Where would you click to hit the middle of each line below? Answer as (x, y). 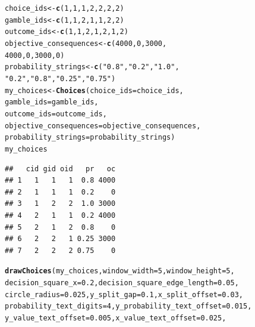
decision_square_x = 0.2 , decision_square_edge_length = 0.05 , (122, 283)
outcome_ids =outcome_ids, (56, 114)
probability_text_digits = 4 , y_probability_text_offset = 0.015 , (128, 306)
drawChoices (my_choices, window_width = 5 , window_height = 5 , (120, 271)
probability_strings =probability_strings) (90, 138)
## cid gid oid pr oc (60, 169)
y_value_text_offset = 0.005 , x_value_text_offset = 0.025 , (116, 318)
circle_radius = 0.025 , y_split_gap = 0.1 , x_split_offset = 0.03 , (124, 294)
